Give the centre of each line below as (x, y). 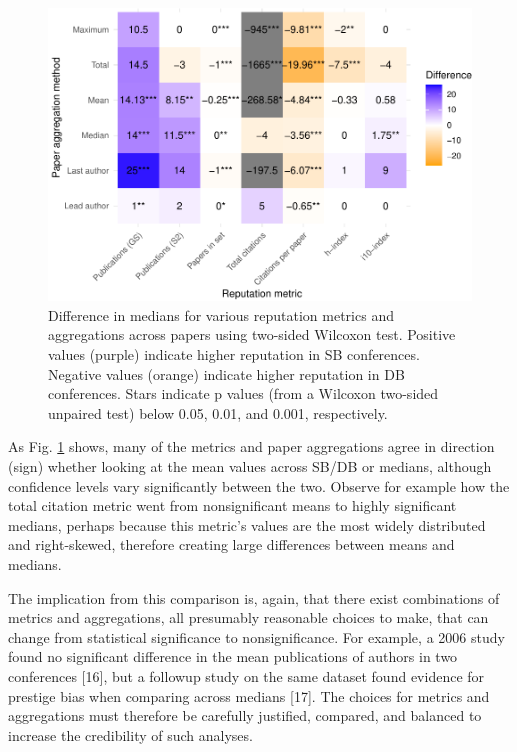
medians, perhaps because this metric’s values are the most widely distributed (247, 524)
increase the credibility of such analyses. (130, 734)
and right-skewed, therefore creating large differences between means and (231, 544)
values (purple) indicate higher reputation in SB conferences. (234, 354)
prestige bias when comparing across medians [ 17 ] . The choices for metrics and (249, 695)
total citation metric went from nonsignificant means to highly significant (232, 505)
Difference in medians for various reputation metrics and (221, 314)
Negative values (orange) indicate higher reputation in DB (226, 373)
